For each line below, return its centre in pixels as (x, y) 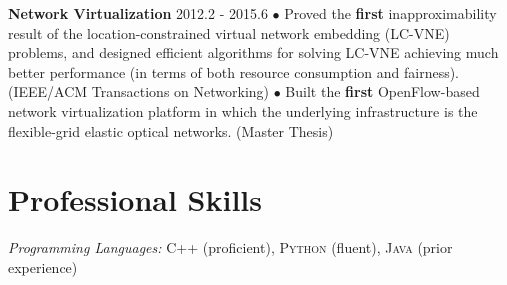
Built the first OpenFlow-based (382, 91)
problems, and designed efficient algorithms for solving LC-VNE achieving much (253, 52)
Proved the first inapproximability (390, 13)
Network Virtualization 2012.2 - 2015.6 (138, 13)
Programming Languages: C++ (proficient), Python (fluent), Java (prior (230, 247)
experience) (43, 266)
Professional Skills (135, 199)
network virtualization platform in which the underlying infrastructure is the (243, 110)
